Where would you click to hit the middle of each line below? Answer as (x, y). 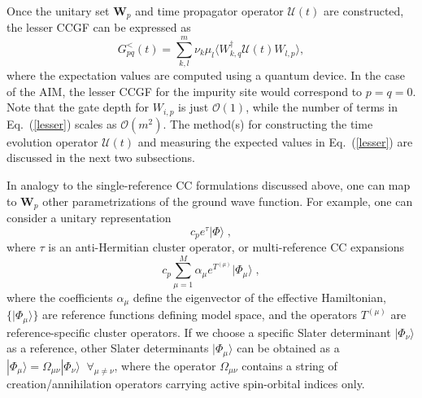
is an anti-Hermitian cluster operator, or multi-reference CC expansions (226, 247)
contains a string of (289, 365)
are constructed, (364, 11)
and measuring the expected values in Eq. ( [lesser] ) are (275, 141)
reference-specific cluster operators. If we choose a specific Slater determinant (199, 332)
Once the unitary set (58, 11)
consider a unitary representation (89, 218)
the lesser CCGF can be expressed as (99, 27)
